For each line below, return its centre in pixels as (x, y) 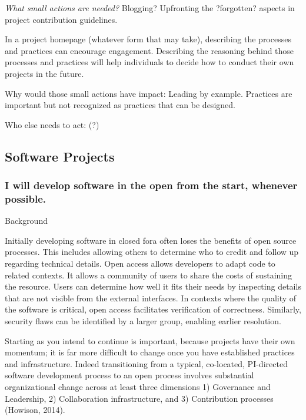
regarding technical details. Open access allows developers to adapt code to (140, 263)
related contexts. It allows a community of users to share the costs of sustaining (149, 275)
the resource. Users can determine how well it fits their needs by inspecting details (153, 286)
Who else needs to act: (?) (52, 124)
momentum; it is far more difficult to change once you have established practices (150, 352)
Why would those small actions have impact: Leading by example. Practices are (149, 93)
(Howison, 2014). (35, 410)
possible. (25, 198)
